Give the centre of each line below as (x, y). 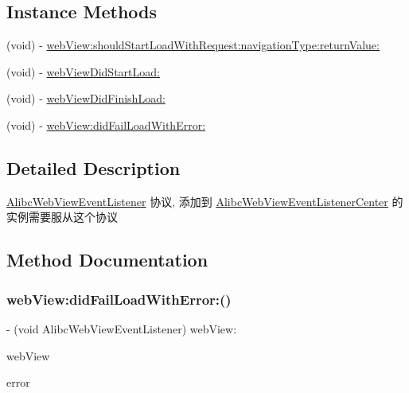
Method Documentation (107, 260)
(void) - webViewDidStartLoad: (83, 71)
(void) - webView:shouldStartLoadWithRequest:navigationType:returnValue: (193, 45)
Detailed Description (93, 167)
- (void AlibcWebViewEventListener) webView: (122, 328)
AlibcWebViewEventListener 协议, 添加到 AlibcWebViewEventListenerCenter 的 (205, 201)
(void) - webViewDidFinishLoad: (86, 98)
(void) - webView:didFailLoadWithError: (106, 125)
